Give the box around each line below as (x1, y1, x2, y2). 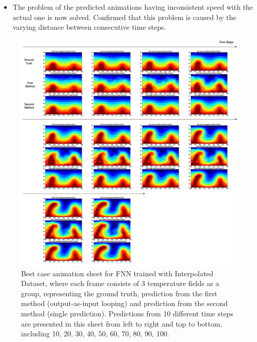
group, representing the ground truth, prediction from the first (21, 288, 218, 298)
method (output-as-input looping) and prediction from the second (21, 298, 228, 309)
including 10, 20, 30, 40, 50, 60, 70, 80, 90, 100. (21, 328, 169, 339)
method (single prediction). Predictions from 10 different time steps (21, 308, 233, 318)
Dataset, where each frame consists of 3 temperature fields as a (21, 278, 220, 289)
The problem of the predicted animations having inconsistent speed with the (12, 2, 253, 12)
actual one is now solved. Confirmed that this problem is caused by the (12, 11, 236, 22)
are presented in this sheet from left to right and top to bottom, (21, 318, 222, 329)
